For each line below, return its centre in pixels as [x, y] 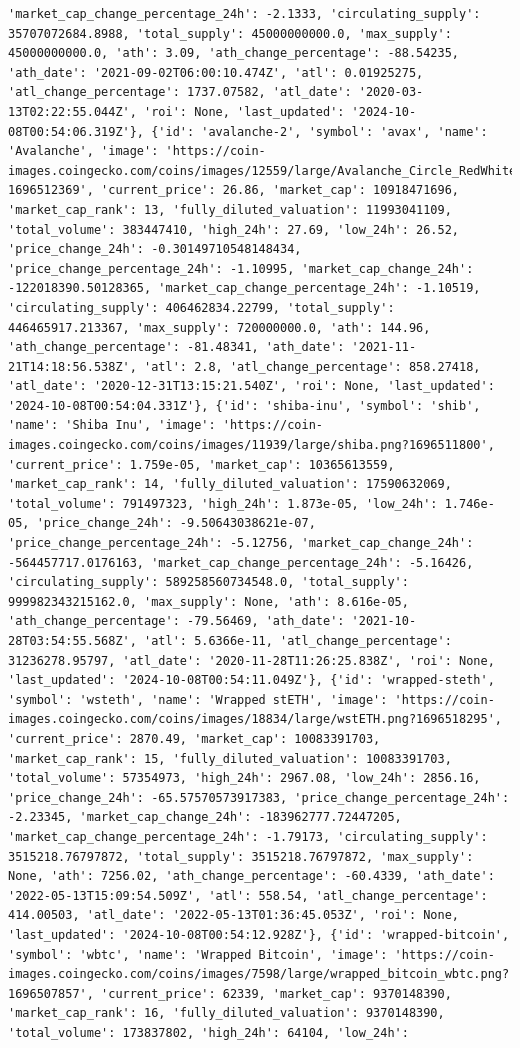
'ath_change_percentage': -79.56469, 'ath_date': [176, 621]
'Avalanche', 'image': [83, 151]
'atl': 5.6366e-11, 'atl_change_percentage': [298, 641]
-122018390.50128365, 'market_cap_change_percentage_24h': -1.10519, [244, 288]
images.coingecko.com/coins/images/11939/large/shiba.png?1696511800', [251, 445]
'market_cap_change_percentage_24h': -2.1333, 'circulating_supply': [244, 14]
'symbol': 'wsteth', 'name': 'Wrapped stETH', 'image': [198, 699]
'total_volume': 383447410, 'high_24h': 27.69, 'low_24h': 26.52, [234, 229]
